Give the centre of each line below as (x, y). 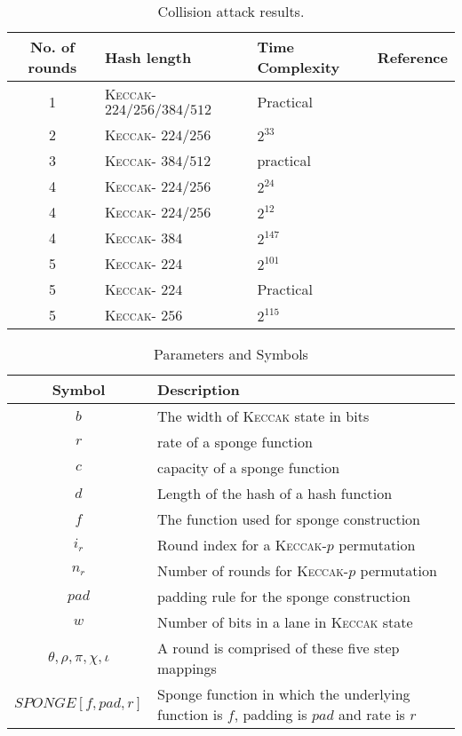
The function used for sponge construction (289, 519)
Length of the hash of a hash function (275, 493)
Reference (412, 57)
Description (199, 389)
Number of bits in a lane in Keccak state (285, 622)
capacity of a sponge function (249, 467)
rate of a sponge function (235, 442)
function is (190, 714)
